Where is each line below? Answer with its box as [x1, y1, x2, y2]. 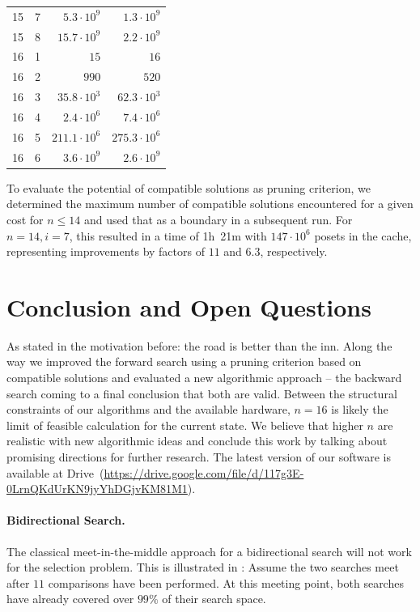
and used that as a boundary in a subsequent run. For [84, 210, 353, 227]
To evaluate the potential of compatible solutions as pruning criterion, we [6, 179, 371, 196]
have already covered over [6, 590, 134, 607]
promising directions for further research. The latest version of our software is [6, 448, 391, 465]
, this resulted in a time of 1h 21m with [69, 227, 267, 244]
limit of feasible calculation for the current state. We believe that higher [6, 416, 363, 433]
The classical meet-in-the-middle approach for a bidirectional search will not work [6, 542, 412, 559]
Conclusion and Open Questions [6, 290, 371, 323]
